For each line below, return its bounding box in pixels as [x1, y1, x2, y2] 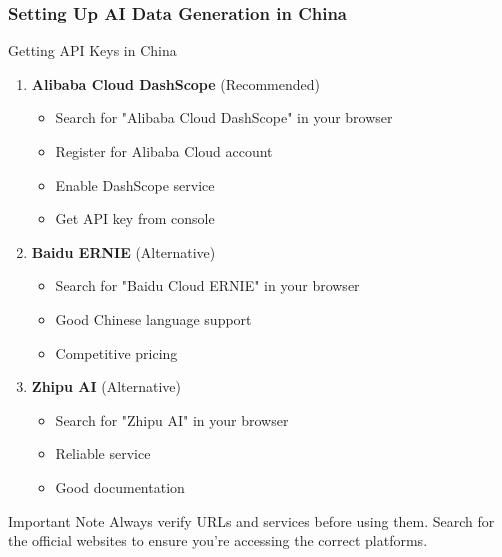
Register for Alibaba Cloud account [55, 141, 273, 161]
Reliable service [55, 443, 151, 464]
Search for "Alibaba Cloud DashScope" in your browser [55, 107, 393, 128]
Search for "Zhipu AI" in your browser [55, 409, 289, 430]
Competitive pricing [55, 342, 178, 363]
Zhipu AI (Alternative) [31, 376, 182, 397]
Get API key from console [55, 208, 215, 229]
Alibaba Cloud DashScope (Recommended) [31, 73, 321, 94]
